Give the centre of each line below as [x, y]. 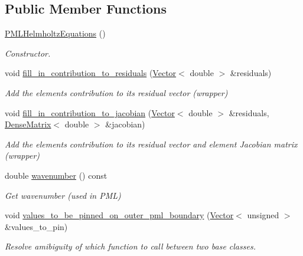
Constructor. [28, 53]
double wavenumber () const [56, 175]
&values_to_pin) [36, 226]
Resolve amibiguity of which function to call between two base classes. [130, 246]
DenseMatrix [28, 124]
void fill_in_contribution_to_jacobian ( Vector [90, 112]
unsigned [263, 215]
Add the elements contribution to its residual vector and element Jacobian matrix [151, 144]
